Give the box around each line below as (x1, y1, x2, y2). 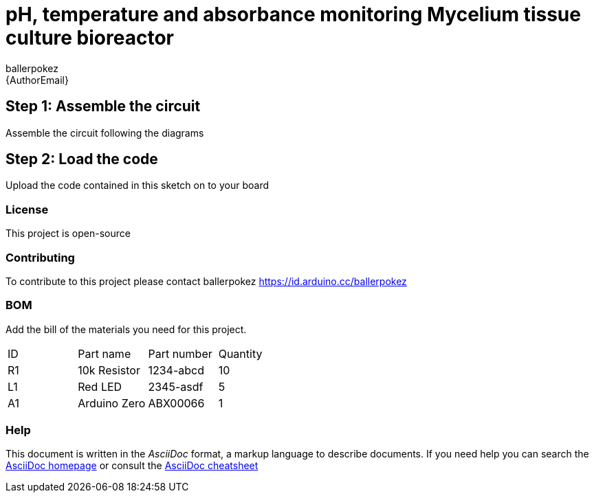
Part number (148, 346, 212, 361)
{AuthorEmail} (5, 73, 69, 86)
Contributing (5, 250, 75, 264)
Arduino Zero (78, 396, 146, 410)
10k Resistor (78, 363, 140, 377)
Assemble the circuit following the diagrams (5, 126, 204, 139)
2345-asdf (148, 379, 203, 394)
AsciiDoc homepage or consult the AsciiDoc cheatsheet (5, 460, 258, 472)
